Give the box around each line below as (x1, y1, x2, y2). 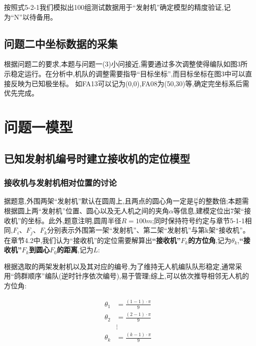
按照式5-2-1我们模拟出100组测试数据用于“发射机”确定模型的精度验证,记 (4, 2, 231, 12)
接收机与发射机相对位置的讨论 (4, 176, 117, 188)
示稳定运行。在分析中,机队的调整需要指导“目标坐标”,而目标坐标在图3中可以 (4, 68, 245, 78)
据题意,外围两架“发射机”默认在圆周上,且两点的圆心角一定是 (4, 196, 193, 206)
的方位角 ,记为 (188, 235, 231, 245)
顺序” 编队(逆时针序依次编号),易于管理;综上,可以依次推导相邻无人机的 (28, 271, 249, 281)
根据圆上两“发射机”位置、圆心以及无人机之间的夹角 (4, 205, 169, 215)
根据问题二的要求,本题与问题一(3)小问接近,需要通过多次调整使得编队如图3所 (4, 59, 248, 69)
